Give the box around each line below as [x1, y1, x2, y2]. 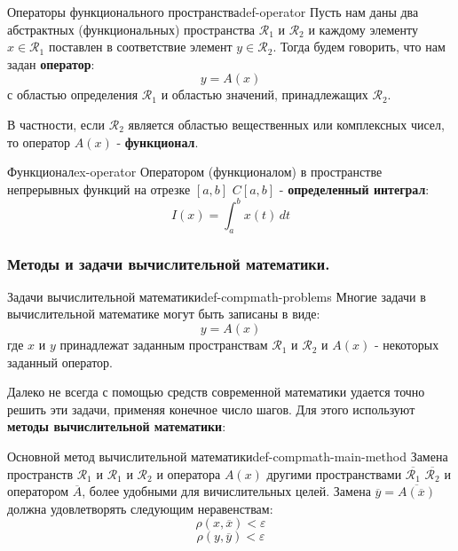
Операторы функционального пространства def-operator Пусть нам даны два [7, 3, 419, 20]
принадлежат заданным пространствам [59, 335, 268, 354]
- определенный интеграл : [279, 179, 430, 198]
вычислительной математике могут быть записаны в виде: [7, 304, 320, 323]
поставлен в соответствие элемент [48, 37, 233, 56]
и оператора [156, 464, 221, 483]
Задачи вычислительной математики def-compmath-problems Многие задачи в [7, 287, 426, 305]
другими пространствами [266, 464, 402, 483]
